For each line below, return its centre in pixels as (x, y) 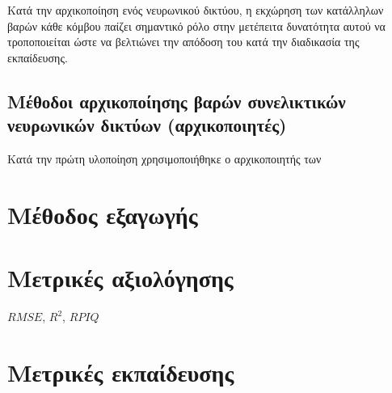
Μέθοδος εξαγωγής (103, 214)
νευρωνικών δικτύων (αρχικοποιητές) (147, 125)
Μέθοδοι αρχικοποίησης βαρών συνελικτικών (177, 101)
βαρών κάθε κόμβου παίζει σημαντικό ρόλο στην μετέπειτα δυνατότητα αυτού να (196, 25)
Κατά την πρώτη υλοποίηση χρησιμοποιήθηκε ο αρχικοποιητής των (164, 158)
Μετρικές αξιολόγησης (120, 278)
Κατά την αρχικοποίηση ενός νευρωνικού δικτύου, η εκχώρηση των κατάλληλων (196, 10)
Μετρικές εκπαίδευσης (121, 372)
